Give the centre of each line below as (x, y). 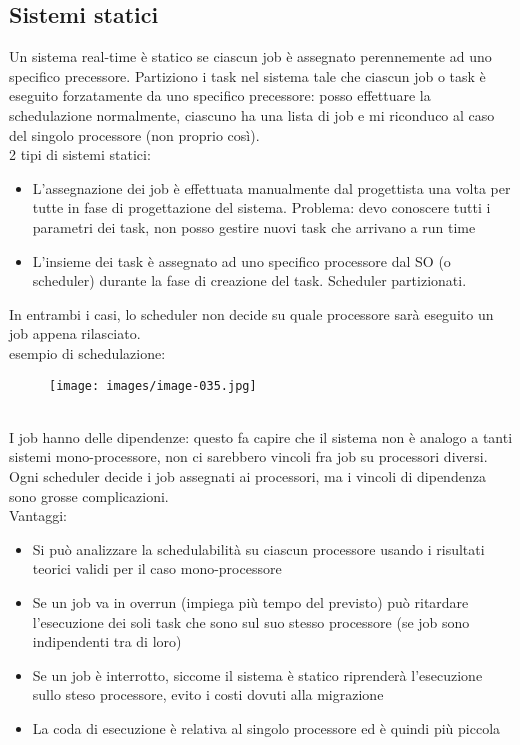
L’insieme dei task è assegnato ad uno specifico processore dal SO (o (241, 260)
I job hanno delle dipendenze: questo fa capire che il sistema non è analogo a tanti (261, 436)
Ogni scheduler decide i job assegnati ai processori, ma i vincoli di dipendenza (247, 475)
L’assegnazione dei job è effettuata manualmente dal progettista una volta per (271, 187)
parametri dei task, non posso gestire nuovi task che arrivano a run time (254, 226)
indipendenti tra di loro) (107, 641)
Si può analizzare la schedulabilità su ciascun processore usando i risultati (258, 548)
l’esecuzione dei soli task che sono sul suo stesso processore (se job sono (251, 621)
